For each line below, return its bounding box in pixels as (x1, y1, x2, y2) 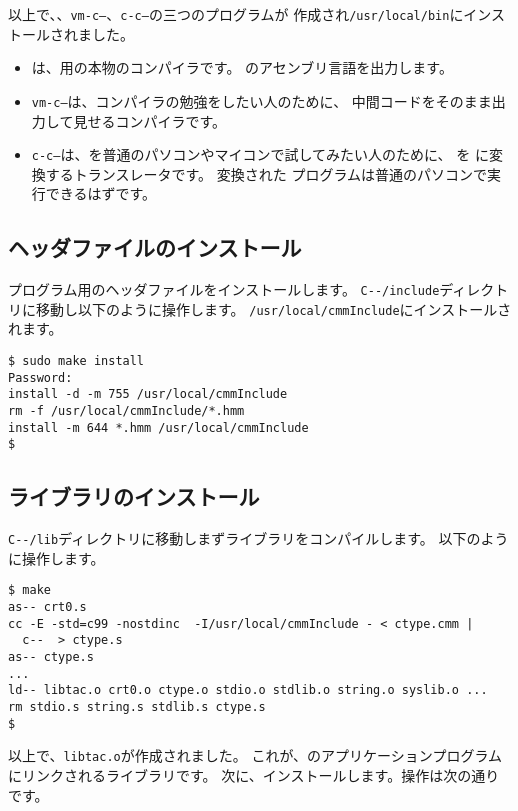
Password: (8, 370, 73, 385)
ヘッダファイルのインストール (8, 232, 302, 263)
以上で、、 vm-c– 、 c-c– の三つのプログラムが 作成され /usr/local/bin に (8, 4, 464, 24)
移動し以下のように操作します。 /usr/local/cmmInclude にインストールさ (35, 298, 512, 319)
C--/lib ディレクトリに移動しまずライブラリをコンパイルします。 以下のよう (8, 528, 509, 549)
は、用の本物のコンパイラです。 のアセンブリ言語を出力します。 (31, 57, 453, 78)
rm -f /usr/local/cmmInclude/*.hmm (8, 404, 245, 419)
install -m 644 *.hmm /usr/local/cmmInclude (8, 420, 309, 435)
